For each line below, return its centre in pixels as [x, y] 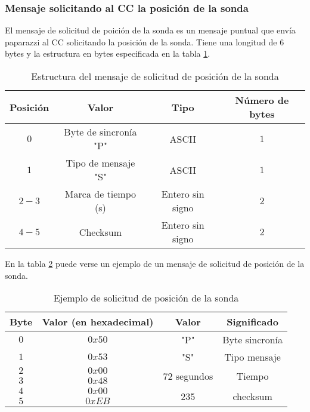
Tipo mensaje [252, 357]
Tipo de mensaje [100, 163]
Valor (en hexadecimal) [98, 322]
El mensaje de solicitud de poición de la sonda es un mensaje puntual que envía [150, 30]
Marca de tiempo [100, 194]
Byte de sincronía [100, 132]
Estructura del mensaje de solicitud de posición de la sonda [155, 76]
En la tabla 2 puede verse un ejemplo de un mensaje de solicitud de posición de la [155, 263]
